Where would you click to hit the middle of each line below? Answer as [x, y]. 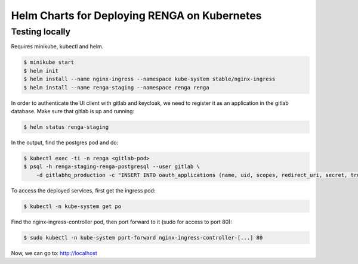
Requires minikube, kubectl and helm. [57, 46]
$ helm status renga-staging [66, 127]
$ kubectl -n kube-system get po [72, 206]
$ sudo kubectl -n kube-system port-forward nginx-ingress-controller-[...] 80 [143, 237]
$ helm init [41, 71]
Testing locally [41, 32]
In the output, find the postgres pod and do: [65, 142]
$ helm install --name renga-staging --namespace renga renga [116, 87]
